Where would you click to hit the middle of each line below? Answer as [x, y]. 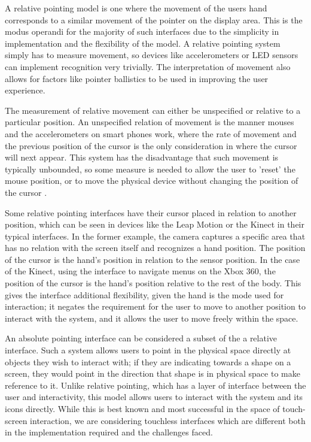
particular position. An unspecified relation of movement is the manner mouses [150, 122]
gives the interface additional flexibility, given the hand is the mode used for [144, 294]
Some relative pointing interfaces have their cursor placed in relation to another [151, 212]
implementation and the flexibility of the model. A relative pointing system [143, 43]
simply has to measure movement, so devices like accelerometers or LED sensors [152, 55]
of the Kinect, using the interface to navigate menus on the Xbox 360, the [140, 271]
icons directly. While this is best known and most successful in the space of [142, 408]
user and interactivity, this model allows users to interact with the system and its [154, 397]
